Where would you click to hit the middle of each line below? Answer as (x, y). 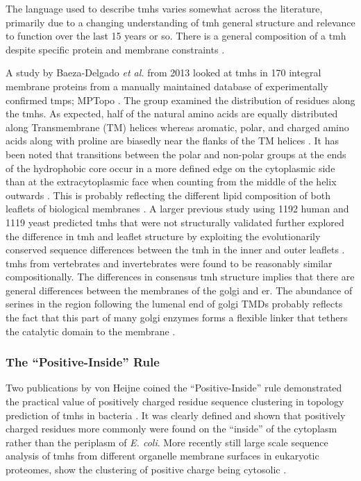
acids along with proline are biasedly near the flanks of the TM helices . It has (173, 141)
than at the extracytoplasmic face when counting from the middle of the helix (171, 182)
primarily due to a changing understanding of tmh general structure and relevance (180, 22)
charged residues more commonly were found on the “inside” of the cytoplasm (171, 429)
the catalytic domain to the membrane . (91, 331)
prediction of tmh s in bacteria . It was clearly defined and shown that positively (176, 415)
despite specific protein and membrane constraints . (115, 49)
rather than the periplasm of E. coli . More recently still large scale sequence (167, 442)
